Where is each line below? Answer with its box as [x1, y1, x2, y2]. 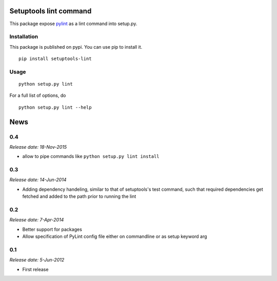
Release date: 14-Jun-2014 [9, 177, 67, 183]
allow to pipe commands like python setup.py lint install [22, 153, 160, 159]
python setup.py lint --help [18, 104, 92, 110]
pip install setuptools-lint [18, 56, 92, 62]
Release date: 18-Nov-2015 [9, 144, 67, 150]
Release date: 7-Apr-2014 [9, 217, 64, 223]
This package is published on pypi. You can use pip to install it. [9, 44, 143, 50]
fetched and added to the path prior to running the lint [22, 193, 136, 199]
